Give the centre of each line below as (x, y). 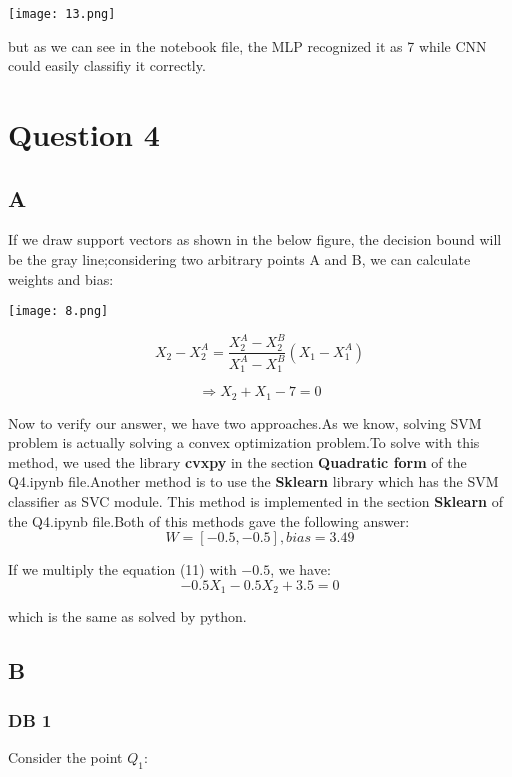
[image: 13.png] (62, 14)
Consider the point (65, 756)
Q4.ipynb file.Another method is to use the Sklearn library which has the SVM (253, 481)
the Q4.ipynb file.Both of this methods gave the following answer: (209, 520)
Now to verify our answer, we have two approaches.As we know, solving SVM (245, 422)
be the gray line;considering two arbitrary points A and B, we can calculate (239, 259)
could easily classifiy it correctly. (107, 65)
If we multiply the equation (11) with (122, 569)
